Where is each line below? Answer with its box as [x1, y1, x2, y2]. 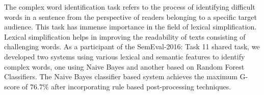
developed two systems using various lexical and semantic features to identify [4, 51, 245, 61]
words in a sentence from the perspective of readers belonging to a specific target [4, 11, 257, 22]
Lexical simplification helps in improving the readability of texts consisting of [4, 31, 246, 42]
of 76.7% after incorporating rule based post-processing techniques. [22, 81, 231, 91]
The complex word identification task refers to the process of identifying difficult [4, 2, 255, 12]
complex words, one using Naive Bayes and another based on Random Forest [4, 61, 245, 72]
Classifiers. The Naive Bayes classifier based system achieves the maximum [4, 71, 237, 82]
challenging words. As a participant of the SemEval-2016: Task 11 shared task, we [4, 41, 260, 52]
